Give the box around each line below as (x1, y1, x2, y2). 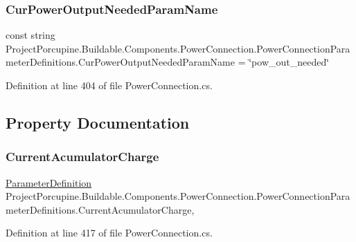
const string (6, 28, 55, 42)
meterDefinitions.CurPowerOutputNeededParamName (6, 55, 235, 69)
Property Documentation (6, 111, 190, 133)
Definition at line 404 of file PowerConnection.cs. (6, 78, 213, 92)
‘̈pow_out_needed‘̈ (249, 55, 330, 69)
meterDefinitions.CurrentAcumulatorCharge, (6, 202, 195, 216)
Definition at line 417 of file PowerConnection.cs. (6, 225, 213, 240)
